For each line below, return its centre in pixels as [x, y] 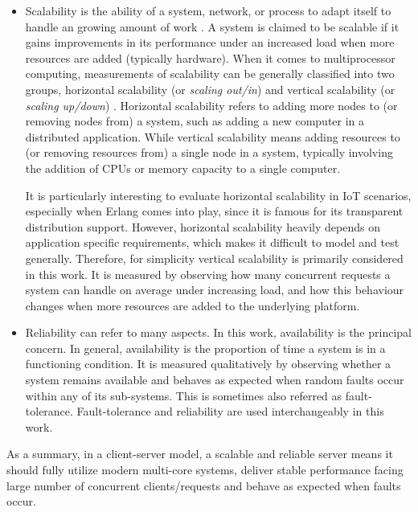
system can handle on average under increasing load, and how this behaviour [215, 290]
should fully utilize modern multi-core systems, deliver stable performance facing [205, 470]
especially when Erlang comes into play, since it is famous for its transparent [214, 211]
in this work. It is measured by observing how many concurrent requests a [208, 274]
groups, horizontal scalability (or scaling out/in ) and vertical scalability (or [210, 89]
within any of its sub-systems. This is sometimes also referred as [184, 395]
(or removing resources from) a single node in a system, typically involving [209, 152]
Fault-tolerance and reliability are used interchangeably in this [230, 411]
